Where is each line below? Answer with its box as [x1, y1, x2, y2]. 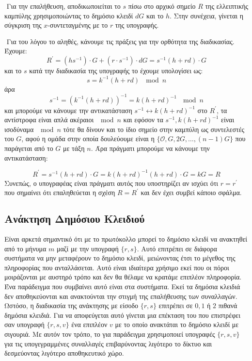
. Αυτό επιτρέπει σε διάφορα [137, 243, 217, 253]
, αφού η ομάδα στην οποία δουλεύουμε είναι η [21, 133, 155, 144]
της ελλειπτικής [205, 1, 249, 11]
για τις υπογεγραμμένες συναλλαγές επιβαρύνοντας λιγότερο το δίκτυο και [4, 338, 212, 348]
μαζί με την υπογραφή [56, 243, 119, 253]
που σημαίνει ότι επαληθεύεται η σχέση [4, 187, 115, 197]
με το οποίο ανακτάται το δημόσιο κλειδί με [115, 319, 239, 329]
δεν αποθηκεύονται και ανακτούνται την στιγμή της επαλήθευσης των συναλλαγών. [4, 291, 237, 301]
